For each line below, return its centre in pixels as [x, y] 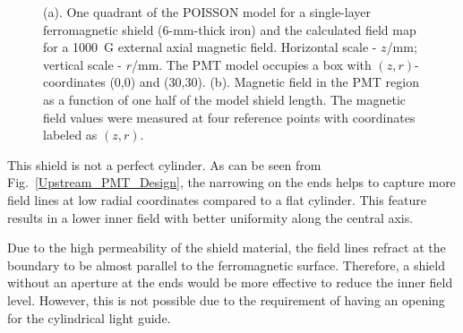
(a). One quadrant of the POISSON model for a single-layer [207, 12]
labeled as [70, 135]
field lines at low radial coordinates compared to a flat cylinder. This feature [217, 199]
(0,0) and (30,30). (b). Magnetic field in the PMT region [264, 82]
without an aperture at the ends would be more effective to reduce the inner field [230, 282]
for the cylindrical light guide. [89, 317]
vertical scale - [82, 64]
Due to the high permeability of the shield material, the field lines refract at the [227, 248]
